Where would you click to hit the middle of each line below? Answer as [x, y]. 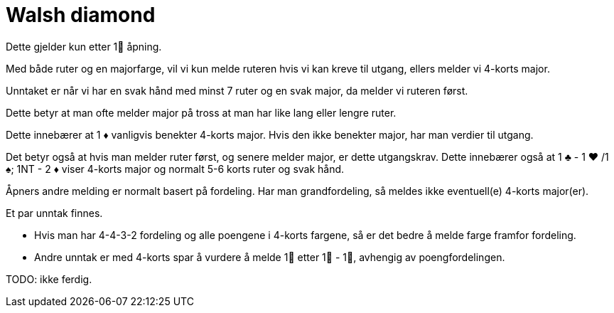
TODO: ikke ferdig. [49, 279]
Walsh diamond [81, 15]
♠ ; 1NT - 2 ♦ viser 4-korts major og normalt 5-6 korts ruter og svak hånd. [175, 169]
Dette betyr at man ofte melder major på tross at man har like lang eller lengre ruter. [201, 112]
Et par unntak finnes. [54, 213]
